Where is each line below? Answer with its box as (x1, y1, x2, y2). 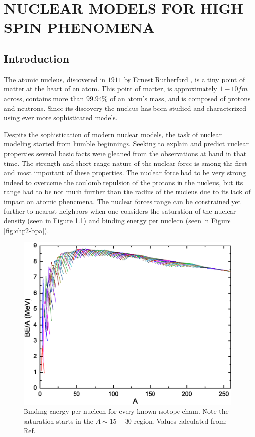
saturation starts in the (24, 415, 93, 426)
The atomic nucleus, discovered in (4, 74, 106, 84)
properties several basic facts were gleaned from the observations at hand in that (4, 148, 247, 158)
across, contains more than (4, 93, 84, 103)
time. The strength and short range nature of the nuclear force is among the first (4, 158, 247, 168)
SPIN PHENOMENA (4, 17, 155, 37)
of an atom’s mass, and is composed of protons (110, 93, 251, 103)
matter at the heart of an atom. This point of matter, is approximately (4, 83, 217, 94)
